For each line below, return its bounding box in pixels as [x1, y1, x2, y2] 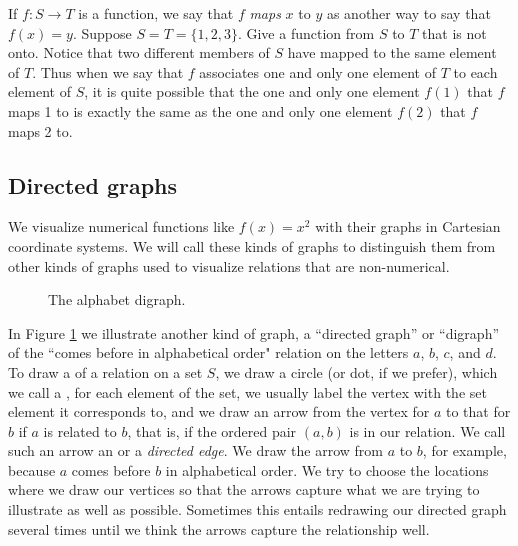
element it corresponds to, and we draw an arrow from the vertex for [8, 401, 430, 422]
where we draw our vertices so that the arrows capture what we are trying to [8, 479, 480, 500]
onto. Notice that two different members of [8, 42, 270, 63]
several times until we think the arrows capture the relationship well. [8, 518, 430, 539]
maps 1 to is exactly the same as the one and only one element [8, 100, 393, 121]
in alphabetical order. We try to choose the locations [165, 459, 489, 480]
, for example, [422, 440, 507, 461]
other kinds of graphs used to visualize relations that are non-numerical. [8, 255, 450, 276]
